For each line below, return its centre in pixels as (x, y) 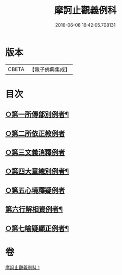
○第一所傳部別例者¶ (37, 115)
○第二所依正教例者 (35, 133)
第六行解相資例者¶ (34, 209)
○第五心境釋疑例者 (35, 190)
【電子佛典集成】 (50, 70)
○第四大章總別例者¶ (37, 171)
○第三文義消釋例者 (35, 153)
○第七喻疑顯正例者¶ (37, 228)
